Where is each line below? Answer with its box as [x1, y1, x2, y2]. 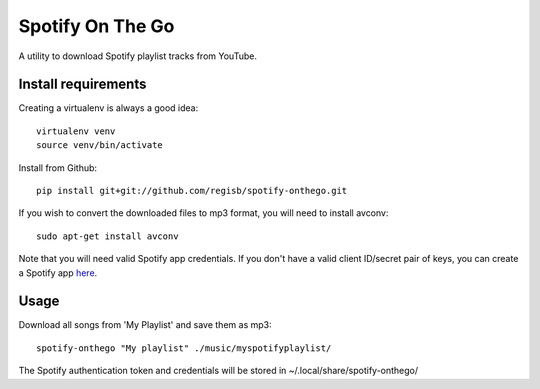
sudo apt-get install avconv [36, 230, 179, 242]
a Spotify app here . [18, 266, 98, 279]
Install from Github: [18, 161, 98, 174]
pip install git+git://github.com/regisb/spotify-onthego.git [36, 185, 348, 197]
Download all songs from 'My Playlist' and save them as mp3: [18, 319, 272, 331]
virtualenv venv [36, 125, 116, 137]
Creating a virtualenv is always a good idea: [18, 102, 199, 114]
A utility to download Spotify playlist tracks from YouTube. [18, 50, 257, 62]
